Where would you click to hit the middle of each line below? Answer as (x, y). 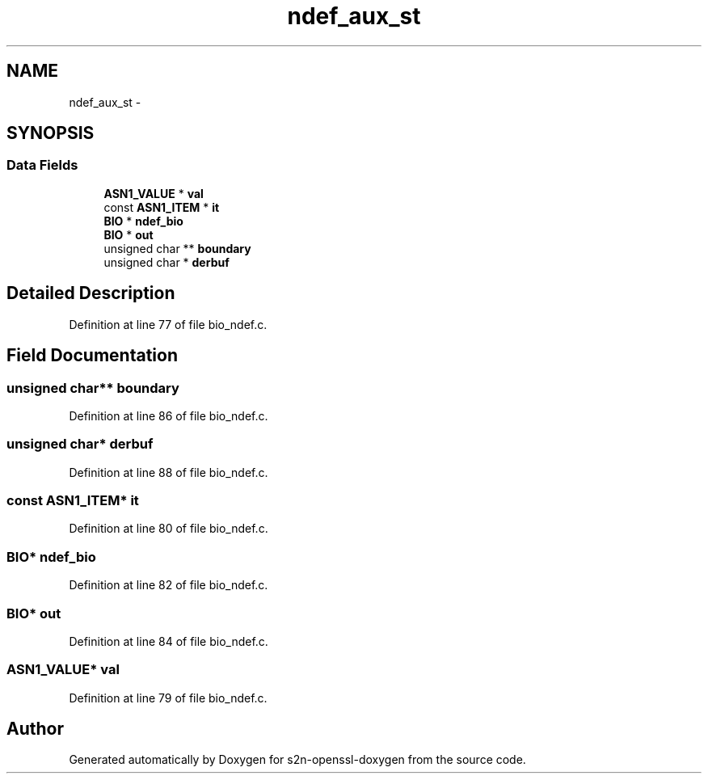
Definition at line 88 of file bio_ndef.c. (169, 472)
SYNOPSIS (51, 133)
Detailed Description (91, 293)
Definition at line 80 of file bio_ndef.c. (169, 529)
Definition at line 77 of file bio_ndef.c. (168, 324)
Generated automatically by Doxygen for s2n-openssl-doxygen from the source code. (297, 760)
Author (35, 729)
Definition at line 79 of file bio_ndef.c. (168, 698)
